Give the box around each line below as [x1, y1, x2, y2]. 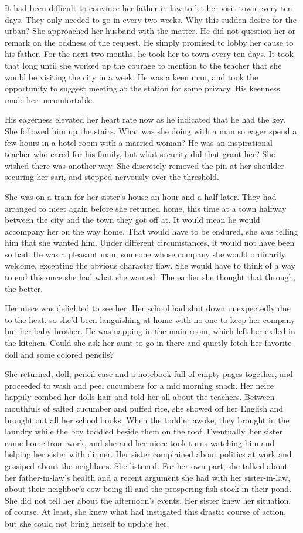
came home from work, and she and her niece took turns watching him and [5, 436, 275, 449]
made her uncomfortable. [5, 93, 94, 106]
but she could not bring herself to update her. [5, 517, 169, 529]
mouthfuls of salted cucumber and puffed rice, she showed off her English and [5, 402, 284, 414]
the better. [5, 282, 43, 294]
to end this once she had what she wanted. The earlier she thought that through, [5, 271, 296, 283]
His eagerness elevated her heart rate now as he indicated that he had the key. [5, 113, 286, 125]
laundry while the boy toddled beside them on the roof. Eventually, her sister [5, 425, 282, 437]
